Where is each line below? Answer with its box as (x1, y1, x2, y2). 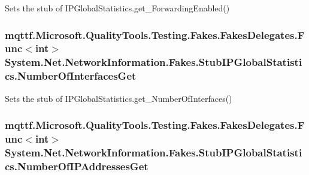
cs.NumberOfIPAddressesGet (5, 158, 149, 173)
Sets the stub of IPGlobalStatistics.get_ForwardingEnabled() (5, 2, 230, 14)
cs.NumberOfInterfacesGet (5, 68, 137, 83)
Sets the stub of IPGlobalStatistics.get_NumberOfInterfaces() (5, 92, 232, 104)
